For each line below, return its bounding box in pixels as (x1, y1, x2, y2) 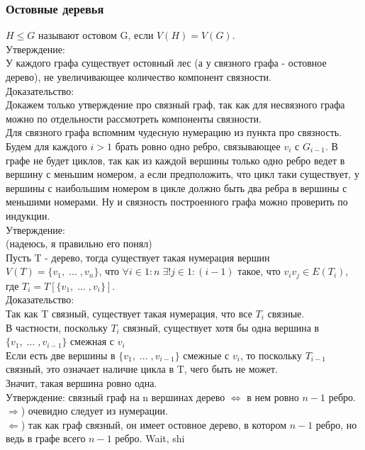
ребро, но (315, 417, 357, 432)
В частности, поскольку (6, 320, 108, 334)
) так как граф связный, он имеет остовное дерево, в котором (21, 417, 287, 432)
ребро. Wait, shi (115, 431, 185, 446)
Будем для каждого (6, 138, 87, 153)
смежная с (70, 334, 115, 349)
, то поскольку (240, 347, 302, 362)
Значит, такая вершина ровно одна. (6, 375, 157, 390)
